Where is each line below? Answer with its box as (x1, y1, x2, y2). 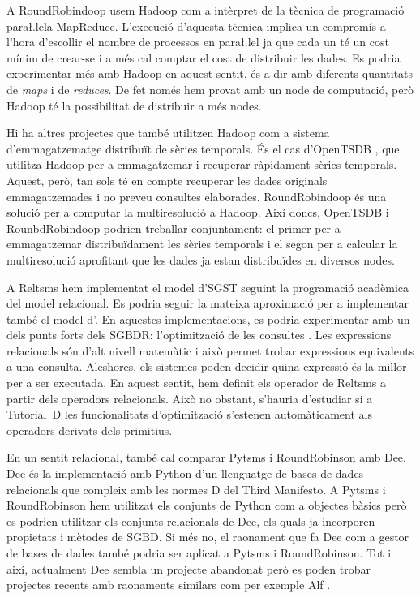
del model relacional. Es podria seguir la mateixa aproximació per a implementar (6, 295, 409, 312)
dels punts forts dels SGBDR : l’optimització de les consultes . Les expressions (6, 326, 392, 343)
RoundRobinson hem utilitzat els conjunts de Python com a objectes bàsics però (6, 497, 407, 514)
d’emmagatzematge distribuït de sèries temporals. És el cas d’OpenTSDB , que (6, 140, 400, 157)
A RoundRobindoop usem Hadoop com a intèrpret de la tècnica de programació (6, 2, 405, 18)
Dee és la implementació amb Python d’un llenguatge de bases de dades (6, 465, 364, 482)
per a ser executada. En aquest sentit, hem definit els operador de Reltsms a (6, 374, 387, 391)
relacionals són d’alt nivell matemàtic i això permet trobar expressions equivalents (6, 342, 414, 359)
